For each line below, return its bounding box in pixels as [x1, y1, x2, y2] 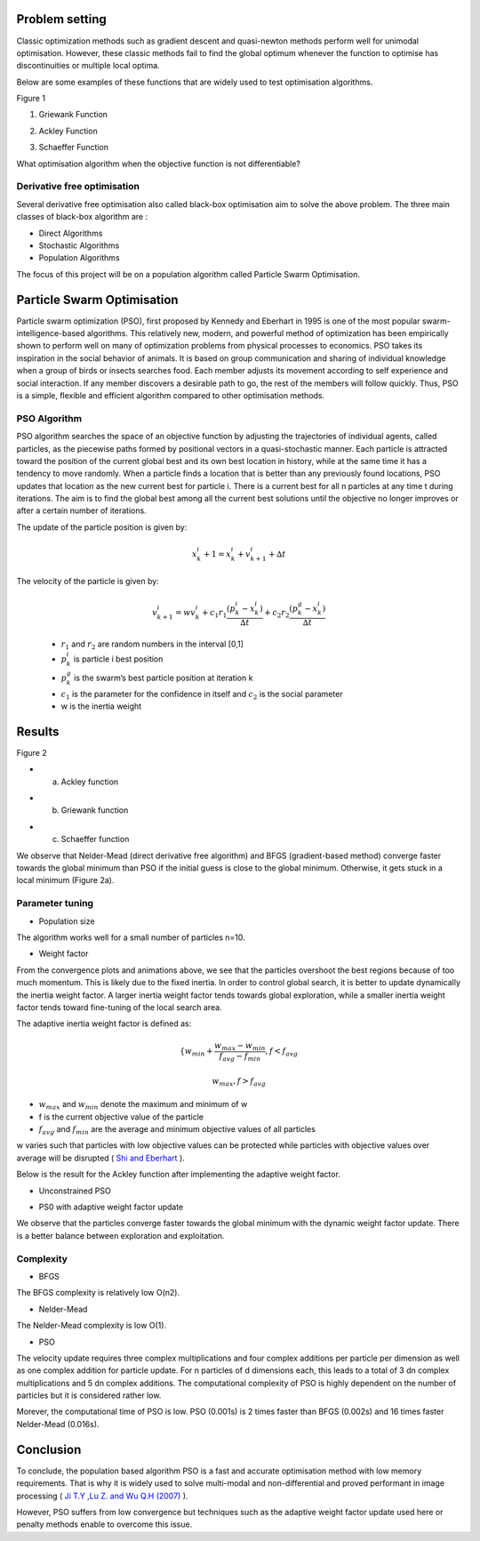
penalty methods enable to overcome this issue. [16, 1519, 193, 1529]
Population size [38, 916, 95, 927]
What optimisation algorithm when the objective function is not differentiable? [16, 158, 301, 169]
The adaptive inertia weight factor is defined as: [16, 1018, 192, 1029]
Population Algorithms [38, 253, 120, 263]
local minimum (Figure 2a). [16, 875, 115, 886]
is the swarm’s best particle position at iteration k [74, 672, 253, 683]
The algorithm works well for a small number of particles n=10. [16, 932, 246, 943]
